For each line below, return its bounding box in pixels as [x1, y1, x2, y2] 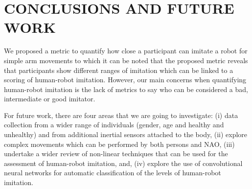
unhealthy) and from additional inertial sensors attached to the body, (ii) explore [4, 129, 248, 140]
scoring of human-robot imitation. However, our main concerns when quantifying [4, 74, 247, 85]
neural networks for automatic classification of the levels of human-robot [4, 167, 221, 178]
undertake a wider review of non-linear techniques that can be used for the [4, 148, 228, 159]
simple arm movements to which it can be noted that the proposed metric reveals [4, 55, 248, 65]
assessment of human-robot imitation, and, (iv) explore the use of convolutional [4, 158, 243, 168]
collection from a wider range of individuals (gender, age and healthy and [4, 119, 224, 130]
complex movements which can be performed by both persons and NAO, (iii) [4, 139, 235, 149]
